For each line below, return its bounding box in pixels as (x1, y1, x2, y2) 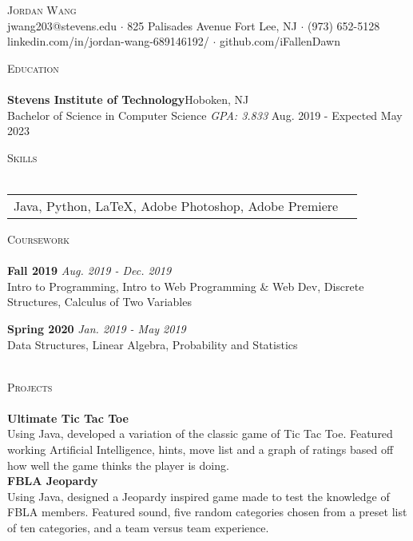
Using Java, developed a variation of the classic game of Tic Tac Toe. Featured (7, 425, 393, 442)
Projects (7, 378, 53, 395)
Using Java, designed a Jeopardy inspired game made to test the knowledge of (7, 487, 390, 504)
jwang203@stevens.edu (7, 17, 117, 34)
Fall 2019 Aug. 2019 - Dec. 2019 (7, 262, 172, 279)
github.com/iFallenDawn (220, 33, 341, 50)
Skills (7, 149, 38, 165)
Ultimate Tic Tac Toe (7, 409, 129, 426)
